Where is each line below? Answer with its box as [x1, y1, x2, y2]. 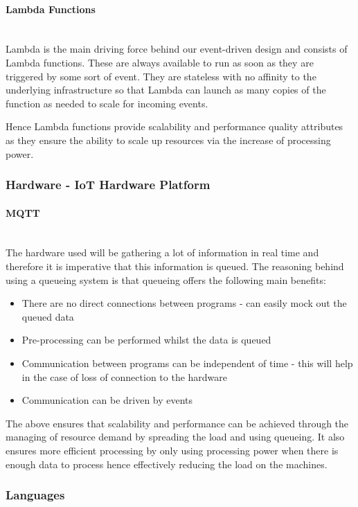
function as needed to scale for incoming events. [6, 96, 208, 110]
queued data [21, 309, 74, 323]
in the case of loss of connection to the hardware [21, 369, 228, 384]
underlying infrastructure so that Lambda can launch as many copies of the [6, 82, 326, 97]
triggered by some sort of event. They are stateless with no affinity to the [6, 69, 316, 83]
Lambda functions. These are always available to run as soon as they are [6, 55, 314, 69]
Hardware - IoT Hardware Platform [6, 176, 211, 193]
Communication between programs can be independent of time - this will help [21, 355, 353, 370]
